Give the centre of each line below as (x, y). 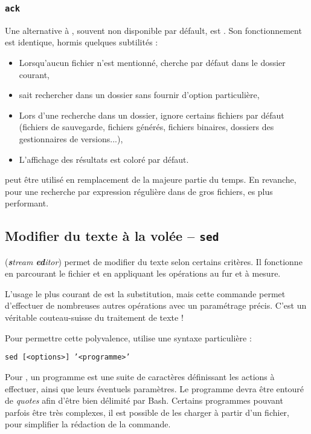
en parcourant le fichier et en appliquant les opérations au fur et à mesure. (143, 273)
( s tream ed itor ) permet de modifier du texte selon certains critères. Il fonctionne (154, 261)
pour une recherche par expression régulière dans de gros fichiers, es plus (139, 191)
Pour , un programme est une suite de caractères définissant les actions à (140, 376)
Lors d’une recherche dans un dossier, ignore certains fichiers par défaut (152, 115)
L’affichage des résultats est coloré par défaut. (104, 159)
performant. (27, 203)
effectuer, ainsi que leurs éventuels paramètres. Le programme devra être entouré (155, 388)
